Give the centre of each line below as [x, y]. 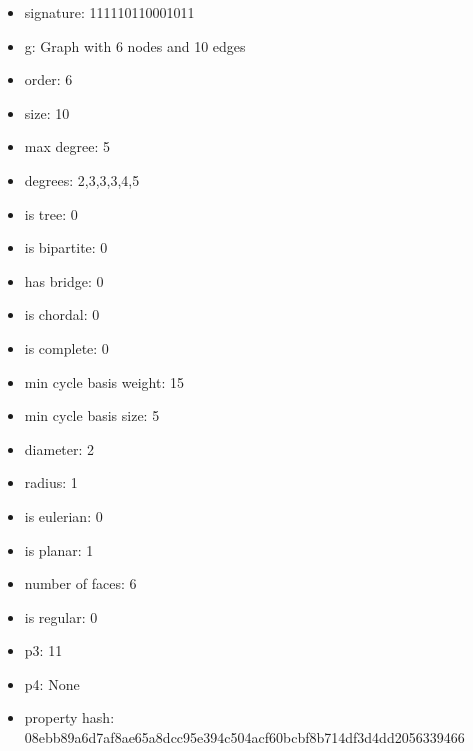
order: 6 [48, 79]
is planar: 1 [59, 549]
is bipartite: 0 [66, 247]
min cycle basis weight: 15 [104, 381]
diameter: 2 [59, 448]
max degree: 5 [67, 146]
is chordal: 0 [62, 314]
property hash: [69, 717]
